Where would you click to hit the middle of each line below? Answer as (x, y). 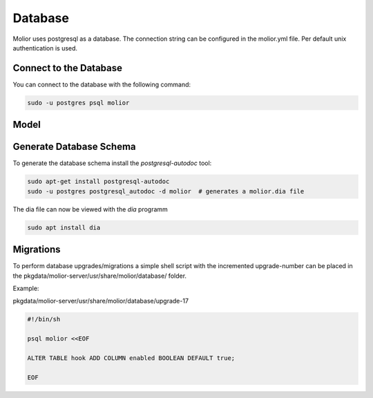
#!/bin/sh (44, 319)
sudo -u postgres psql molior (78, 103)
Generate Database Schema (74, 147)
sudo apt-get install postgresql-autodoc (98, 182)
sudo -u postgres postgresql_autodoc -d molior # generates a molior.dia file (166, 191)
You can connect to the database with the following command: (102, 84)
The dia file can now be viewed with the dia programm (90, 209)
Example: (26, 288)
